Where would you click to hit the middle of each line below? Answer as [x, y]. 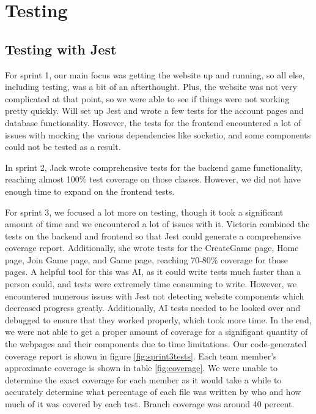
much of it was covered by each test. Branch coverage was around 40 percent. [150, 404]
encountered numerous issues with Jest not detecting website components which [155, 295]
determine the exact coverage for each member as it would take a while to [143, 379]
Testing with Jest [61, 49]
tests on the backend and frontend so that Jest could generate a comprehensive [153, 235]
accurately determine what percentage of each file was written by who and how [153, 392]
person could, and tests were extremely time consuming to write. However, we [151, 284]
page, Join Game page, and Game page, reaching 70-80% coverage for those [146, 259]
